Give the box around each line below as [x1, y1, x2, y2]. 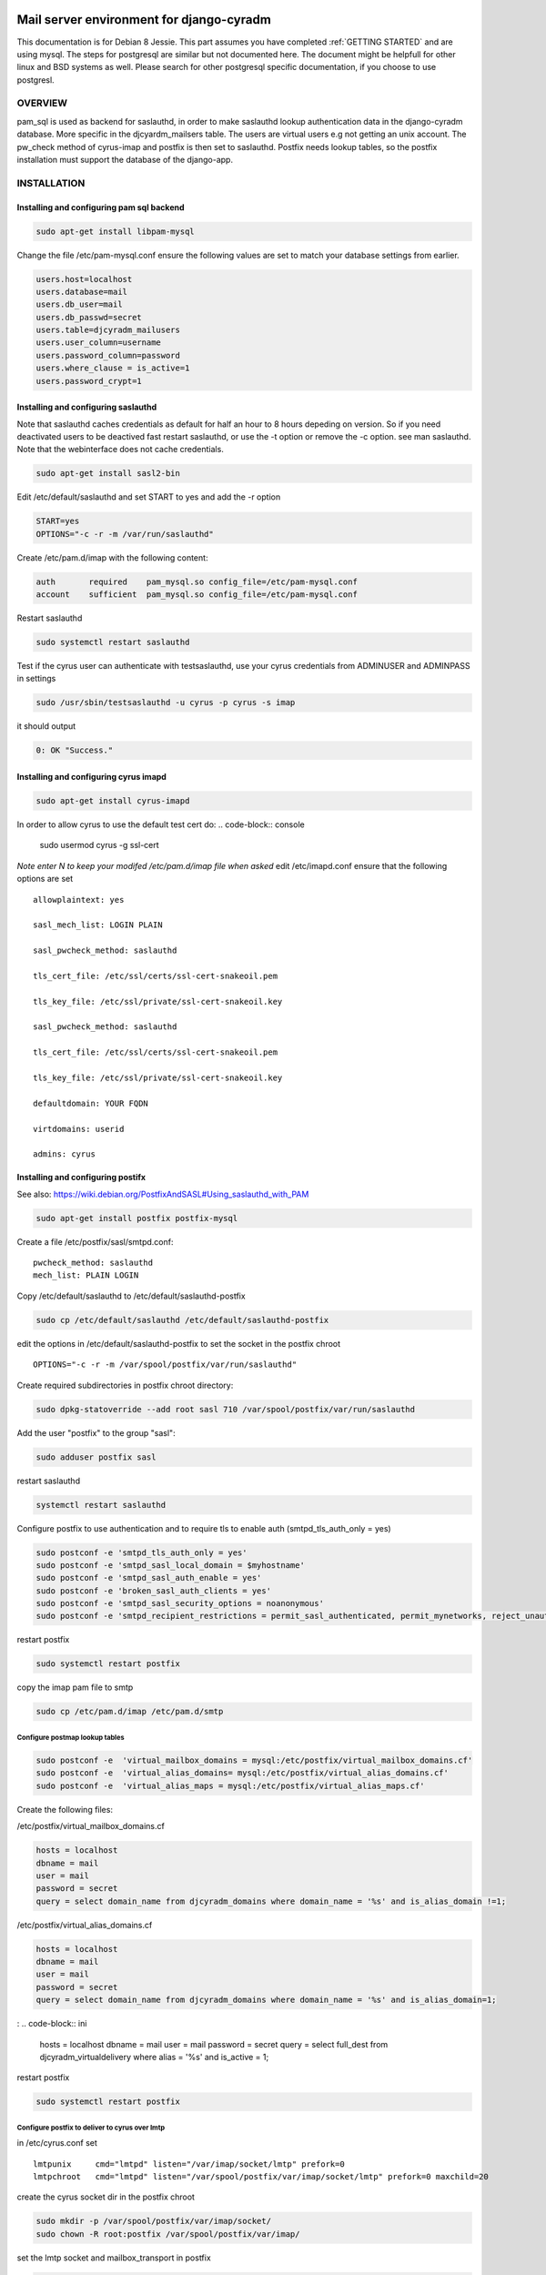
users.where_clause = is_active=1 [35, 363, 190, 373]
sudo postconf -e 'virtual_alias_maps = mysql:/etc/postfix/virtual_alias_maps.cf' [35, 1780, 425, 1791]
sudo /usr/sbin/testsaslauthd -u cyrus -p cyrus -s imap [35, 697, 296, 708]
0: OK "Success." [35, 745, 114, 755]
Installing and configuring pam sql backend [16, 201, 186, 213]
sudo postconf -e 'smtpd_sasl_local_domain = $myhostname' [35, 1560, 305, 1570]
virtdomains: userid [33, 1124, 125, 1134]
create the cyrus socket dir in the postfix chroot [16, 2191, 196, 2202]
